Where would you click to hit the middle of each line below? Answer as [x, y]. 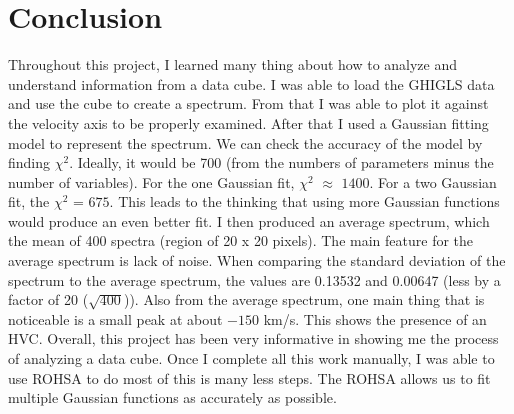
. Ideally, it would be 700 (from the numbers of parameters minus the [281, 162]
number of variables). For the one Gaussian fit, [151, 181]
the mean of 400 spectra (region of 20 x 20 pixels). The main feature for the [241, 240]
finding [29, 162]
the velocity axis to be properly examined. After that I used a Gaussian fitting [248, 122]
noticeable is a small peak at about [115, 318]
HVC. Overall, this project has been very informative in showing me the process [253, 338]
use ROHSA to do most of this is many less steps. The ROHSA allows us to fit [249, 377]
